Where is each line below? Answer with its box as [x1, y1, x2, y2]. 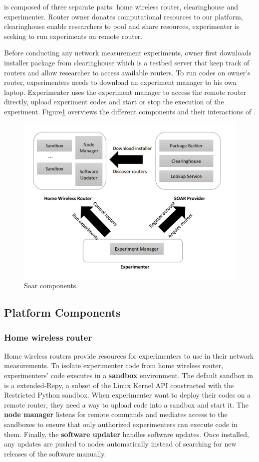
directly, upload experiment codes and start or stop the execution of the [4, 96, 224, 107]
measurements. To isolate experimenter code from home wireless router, [4, 360, 223, 371]
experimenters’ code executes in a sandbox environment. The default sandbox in [4, 370, 253, 381]
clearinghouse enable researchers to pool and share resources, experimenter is [4, 21, 240, 31]
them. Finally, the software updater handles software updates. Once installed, [4, 429, 249, 439]
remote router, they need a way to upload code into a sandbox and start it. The [4, 399, 249, 410]
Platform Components [4, 305, 121, 320]
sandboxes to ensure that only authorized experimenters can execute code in [4, 419, 238, 429]
